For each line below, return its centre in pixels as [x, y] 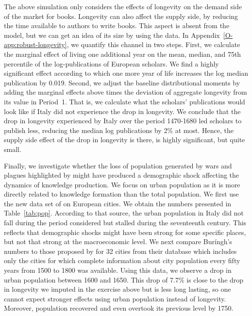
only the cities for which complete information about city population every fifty [122, 260]
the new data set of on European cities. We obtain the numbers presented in [118, 203]
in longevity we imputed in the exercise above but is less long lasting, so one [118, 289]
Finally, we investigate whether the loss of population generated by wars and [118, 165]
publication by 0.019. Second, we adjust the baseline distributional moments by [122, 82]
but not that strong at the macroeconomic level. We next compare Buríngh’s [118, 241]
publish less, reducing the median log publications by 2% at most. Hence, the [119, 130]
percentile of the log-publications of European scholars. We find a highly [111, 63]
